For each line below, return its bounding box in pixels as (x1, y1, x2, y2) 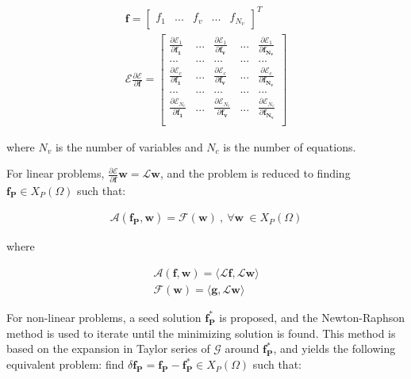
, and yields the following (273, 340, 396, 357)
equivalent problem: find (6, 356, 125, 373)
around (225, 340, 259, 357)
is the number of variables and (55, 138, 203, 155)
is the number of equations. (223, 138, 356, 155)
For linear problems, (6, 165, 105, 182)
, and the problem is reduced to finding (159, 165, 351, 182)
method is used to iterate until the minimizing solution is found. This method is (6, 324, 396, 341)
